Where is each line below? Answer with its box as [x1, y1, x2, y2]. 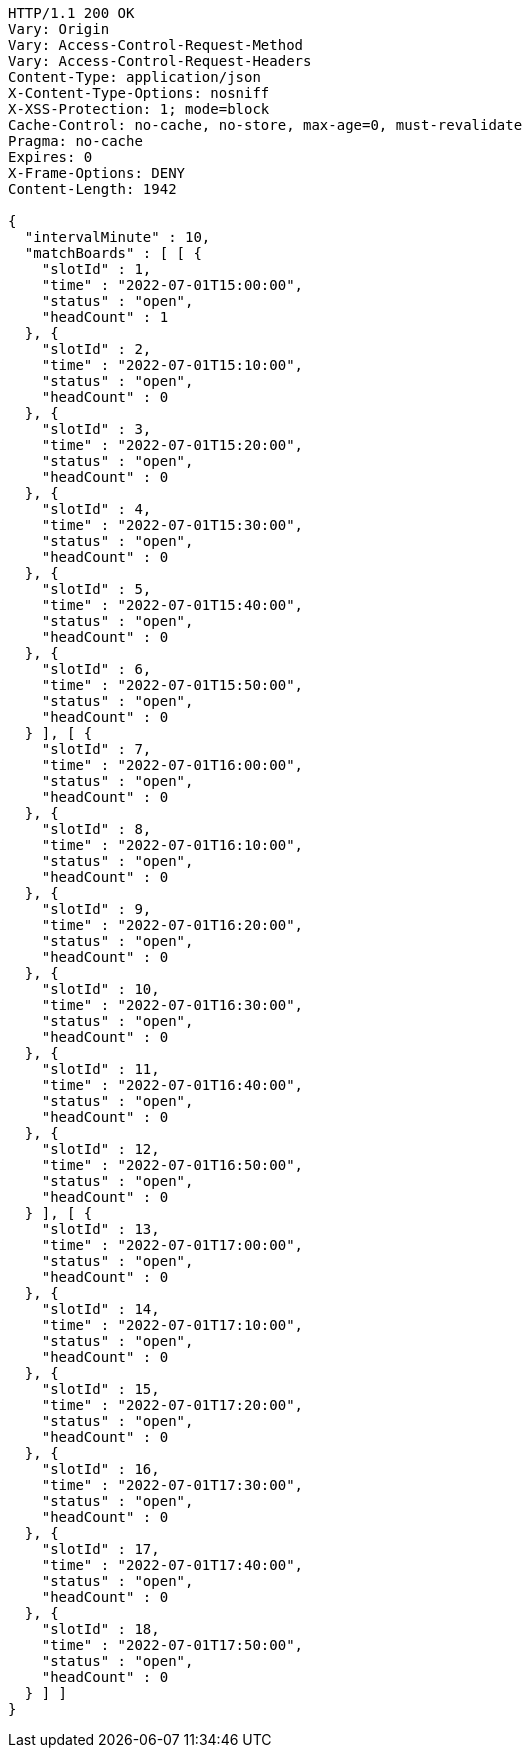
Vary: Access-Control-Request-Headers [8, 53, 312, 69]
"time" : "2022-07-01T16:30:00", [41, 997, 304, 1013]
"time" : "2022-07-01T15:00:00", [41, 277, 304, 293]
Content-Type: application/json [8, 69, 261, 85]
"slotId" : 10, [41, 981, 160, 997]
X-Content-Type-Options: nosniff [8, 85, 270, 101]
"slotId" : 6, [41, 661, 152, 677]
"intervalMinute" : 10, [24, 229, 211, 245]
